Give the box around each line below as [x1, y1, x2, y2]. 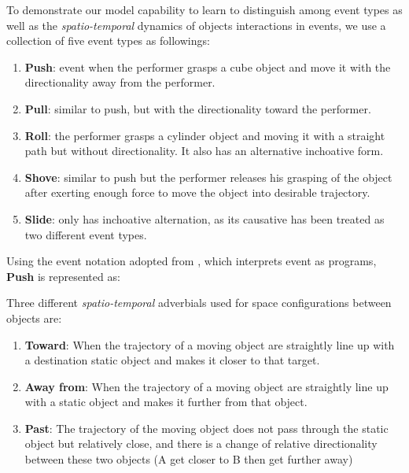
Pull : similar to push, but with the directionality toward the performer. [24, 100, 371, 116]
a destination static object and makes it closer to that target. [24, 352, 320, 368]
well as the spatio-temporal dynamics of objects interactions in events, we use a [6, 17, 386, 33]
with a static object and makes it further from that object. [24, 394, 308, 410]
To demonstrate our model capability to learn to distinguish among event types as [6, 2, 403, 17]
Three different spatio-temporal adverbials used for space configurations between [6, 294, 392, 311]
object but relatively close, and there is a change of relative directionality [24, 435, 378, 452]
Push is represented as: [6, 268, 120, 284]
